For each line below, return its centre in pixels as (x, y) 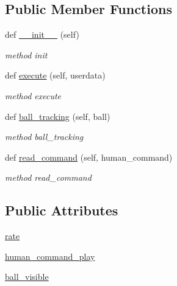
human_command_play (50, 256)
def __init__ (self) (42, 34)
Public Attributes (62, 210)
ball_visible (27, 277)
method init (26, 54)
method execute (33, 95)
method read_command (48, 177)
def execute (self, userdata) (55, 75)
